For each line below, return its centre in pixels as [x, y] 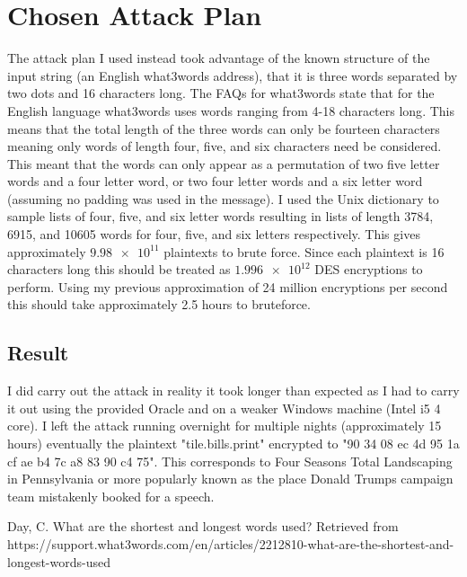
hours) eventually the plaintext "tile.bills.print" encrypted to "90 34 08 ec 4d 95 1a [233, 444]
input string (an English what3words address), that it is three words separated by [233, 75]
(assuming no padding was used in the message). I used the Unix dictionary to [223, 198]
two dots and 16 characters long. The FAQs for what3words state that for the [221, 93]
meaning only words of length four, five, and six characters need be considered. [225, 146]
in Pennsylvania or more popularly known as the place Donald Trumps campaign [230, 479]
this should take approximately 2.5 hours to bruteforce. [159, 304]
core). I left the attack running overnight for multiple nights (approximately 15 [225, 426]
